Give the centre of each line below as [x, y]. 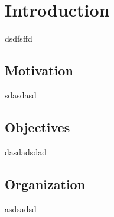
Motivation [39, 70]
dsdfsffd [19, 38]
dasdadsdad [26, 151]
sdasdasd [21, 95]
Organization [45, 184]
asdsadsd [21, 208]
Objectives [38, 127]
